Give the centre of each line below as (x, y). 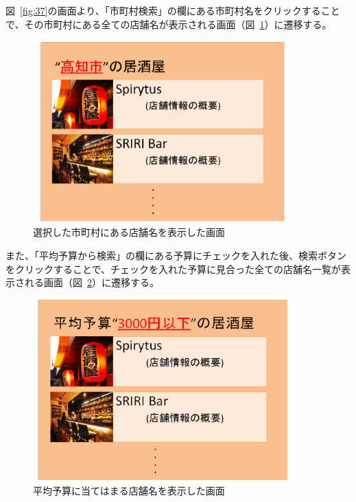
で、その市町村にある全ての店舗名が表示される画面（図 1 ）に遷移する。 (169, 24)
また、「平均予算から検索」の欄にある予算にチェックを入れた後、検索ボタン (176, 255)
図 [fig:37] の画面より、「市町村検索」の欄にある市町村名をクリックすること (173, 10)
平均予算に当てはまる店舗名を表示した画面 (129, 490)
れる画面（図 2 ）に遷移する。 (92, 282)
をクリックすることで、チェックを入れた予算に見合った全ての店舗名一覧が (174, 269)
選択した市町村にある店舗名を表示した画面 (129, 232)
